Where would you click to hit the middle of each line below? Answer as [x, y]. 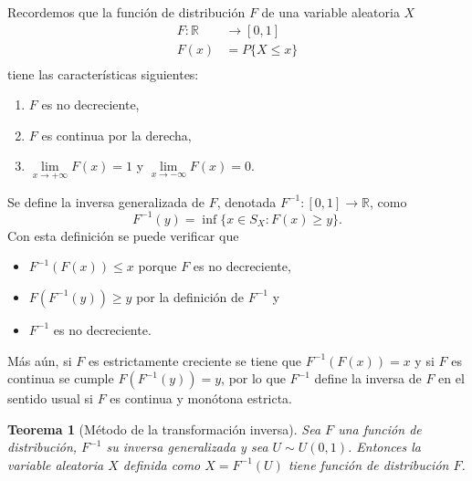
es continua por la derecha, [116, 135]
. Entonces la [384, 447]
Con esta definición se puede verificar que [123, 235]
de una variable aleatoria [330, 12]
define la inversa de [368, 378]
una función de [380, 429]
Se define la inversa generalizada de [106, 201]
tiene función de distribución [368, 464]
